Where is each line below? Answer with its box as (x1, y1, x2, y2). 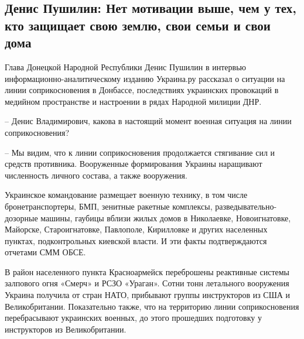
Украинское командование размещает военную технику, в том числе (5, 189, 248, 201)
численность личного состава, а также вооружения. (5, 169, 187, 181)
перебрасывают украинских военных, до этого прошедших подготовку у (5, 311, 262, 324)
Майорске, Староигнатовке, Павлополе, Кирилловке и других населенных (5, 223, 268, 235)
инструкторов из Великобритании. (5, 323, 127, 335)
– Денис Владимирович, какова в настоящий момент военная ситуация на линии (5, 115, 292, 127)
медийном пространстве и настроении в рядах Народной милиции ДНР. (5, 95, 262, 107)
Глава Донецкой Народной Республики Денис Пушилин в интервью (5, 60, 246, 73)
